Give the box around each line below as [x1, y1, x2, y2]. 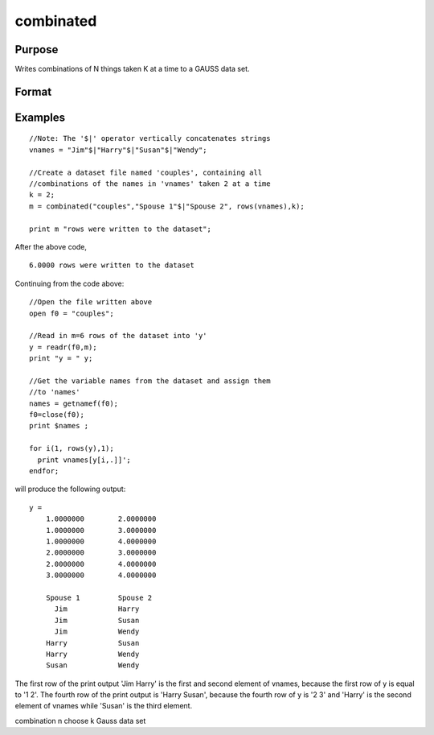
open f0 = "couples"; [29, 308, 114, 318]
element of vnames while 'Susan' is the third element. [14, 701, 193, 711]
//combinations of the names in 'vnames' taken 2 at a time [29, 180, 271, 188]
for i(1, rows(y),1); [29, 444, 114, 453]
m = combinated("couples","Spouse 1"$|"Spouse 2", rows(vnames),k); [29, 201, 305, 211]
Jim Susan [54, 616, 140, 625]
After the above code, [14, 242, 88, 251]
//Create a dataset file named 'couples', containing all [29, 167, 263, 177]
